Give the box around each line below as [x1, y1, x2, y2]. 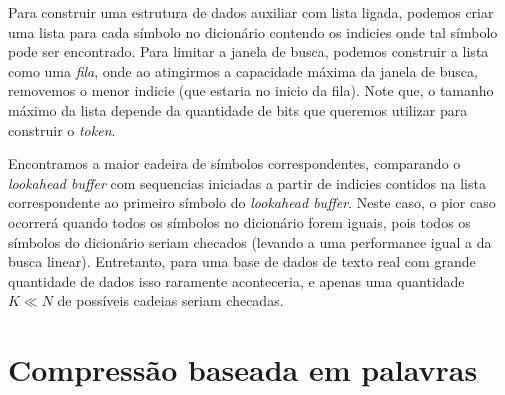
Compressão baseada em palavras [8, 349, 478, 390]
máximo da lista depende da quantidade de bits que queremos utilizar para [8, 99, 468, 120]
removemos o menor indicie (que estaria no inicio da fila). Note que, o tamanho [8, 80, 494, 101]
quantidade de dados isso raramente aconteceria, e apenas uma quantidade [8, 270, 465, 291]
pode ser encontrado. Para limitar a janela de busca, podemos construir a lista [8, 41, 489, 62]
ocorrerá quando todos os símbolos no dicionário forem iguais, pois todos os [8, 211, 471, 232]
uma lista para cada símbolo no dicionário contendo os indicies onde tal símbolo [8, 21, 498, 42]
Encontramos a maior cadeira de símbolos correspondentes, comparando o [8, 153, 461, 174]
